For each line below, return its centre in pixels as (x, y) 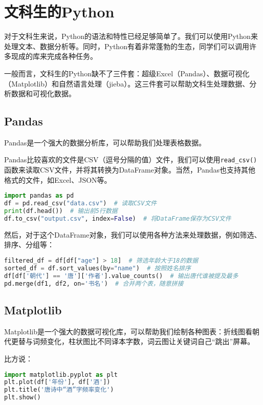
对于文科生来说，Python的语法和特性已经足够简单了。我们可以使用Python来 (131, 36)
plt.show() (23, 398)
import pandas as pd (39, 196)
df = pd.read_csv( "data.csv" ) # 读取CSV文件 (81, 204)
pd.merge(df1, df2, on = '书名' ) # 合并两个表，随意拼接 (94, 283)
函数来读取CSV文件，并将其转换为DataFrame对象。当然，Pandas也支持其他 (130, 170)
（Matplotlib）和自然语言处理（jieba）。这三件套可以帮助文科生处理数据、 (127, 83)
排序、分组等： (29, 244)
